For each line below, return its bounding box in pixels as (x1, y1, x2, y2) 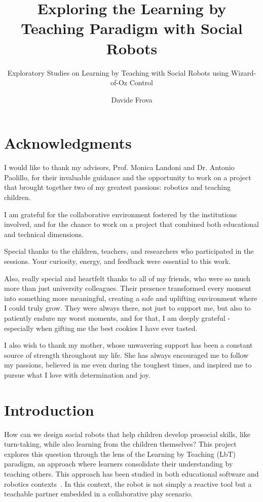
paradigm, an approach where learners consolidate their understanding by (4, 458, 233, 469)
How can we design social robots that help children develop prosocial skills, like (4, 428, 250, 439)
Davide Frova (111, 94, 153, 105)
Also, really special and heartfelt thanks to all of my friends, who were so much (4, 273, 250, 283)
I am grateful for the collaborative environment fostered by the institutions (4, 209, 237, 219)
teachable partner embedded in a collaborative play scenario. (4, 488, 193, 499)
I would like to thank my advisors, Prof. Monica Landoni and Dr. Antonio (4, 162, 235, 173)
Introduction (4, 399, 94, 420)
